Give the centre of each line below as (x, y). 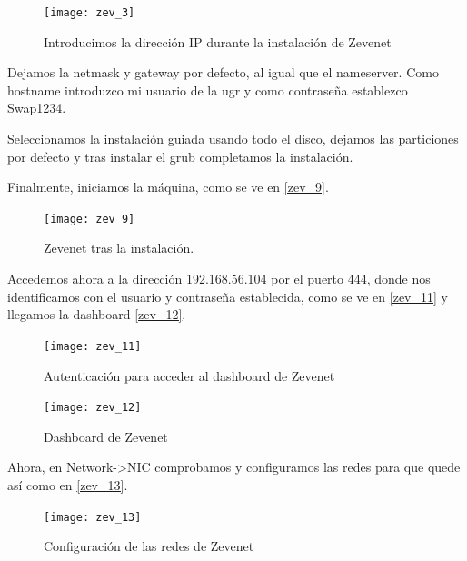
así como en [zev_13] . (68, 484)
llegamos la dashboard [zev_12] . (97, 314)
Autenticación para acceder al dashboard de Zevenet (189, 375)
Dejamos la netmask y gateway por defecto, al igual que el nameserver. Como (223, 72)
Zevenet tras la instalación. (119, 248)
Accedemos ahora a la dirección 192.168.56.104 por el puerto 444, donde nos (219, 279)
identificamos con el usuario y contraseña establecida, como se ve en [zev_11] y (228, 296)
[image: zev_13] (93, 517)
